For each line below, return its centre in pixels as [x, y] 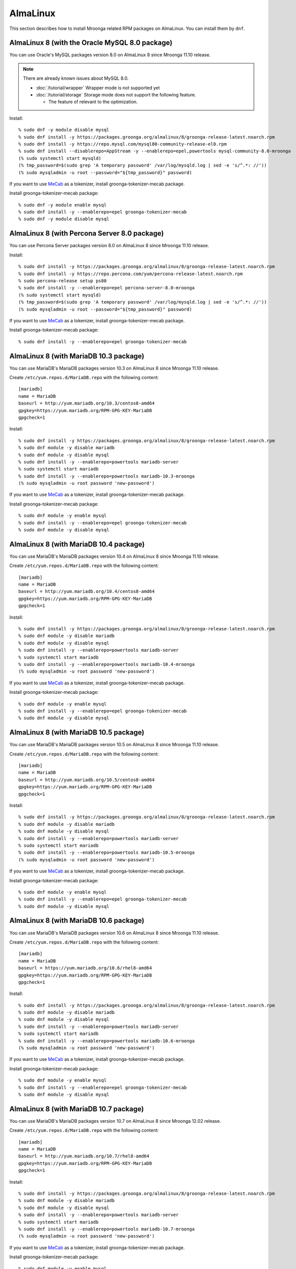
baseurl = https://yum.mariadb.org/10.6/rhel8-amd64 [85, 968]
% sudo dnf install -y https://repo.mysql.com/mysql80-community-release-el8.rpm [123, 144]
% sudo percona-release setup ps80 [63, 281]
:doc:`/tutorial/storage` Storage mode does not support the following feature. [116, 95]
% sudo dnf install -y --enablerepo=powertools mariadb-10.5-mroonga [107, 853]
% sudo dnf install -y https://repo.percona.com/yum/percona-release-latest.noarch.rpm [131, 274]
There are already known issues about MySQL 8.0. [76, 78]
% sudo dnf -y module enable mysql [63, 205]
